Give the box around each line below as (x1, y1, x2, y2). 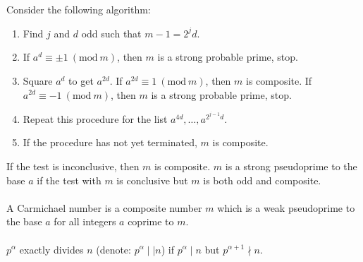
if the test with (37, 172, 101, 187)
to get (68, 73, 94, 88)
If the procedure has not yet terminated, (23, 135, 197, 150)
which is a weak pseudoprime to (217, 200, 355, 215)
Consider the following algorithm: (6, 2, 151, 17)
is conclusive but (116, 172, 188, 187)
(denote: (96, 242, 131, 256)
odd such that (81, 25, 142, 40)
